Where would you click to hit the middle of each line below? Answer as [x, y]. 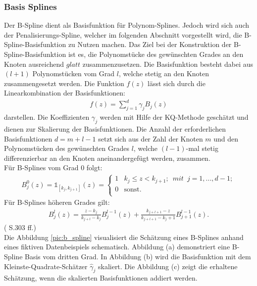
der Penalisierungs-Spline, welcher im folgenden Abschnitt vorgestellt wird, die [123, 34]
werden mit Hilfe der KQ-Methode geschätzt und [174, 117]
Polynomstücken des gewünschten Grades [67, 148]
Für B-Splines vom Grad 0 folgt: [53, 167]
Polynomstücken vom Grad [74, 73]
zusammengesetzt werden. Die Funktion [64, 83]
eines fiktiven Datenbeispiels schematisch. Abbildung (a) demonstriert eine [117, 247]
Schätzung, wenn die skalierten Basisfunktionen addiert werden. [101, 278]
